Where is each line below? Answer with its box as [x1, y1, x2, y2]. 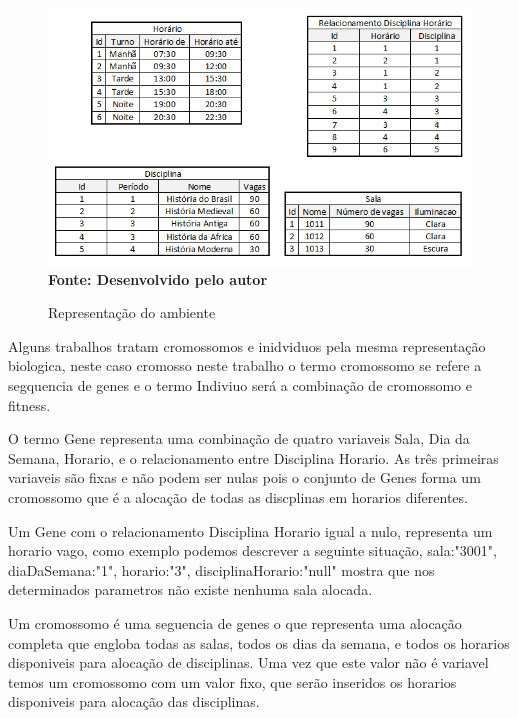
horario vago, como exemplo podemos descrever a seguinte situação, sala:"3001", [8, 540, 497, 561]
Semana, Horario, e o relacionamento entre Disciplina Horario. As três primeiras [8, 447, 499, 468]
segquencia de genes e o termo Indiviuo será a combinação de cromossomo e [8, 375, 472, 396]
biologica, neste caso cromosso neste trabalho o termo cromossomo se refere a [8, 355, 482, 376]
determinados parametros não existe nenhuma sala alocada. [8, 579, 373, 600]
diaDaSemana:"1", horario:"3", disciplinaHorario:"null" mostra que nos [8, 559, 435, 580]
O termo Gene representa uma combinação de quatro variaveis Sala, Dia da [8, 428, 470, 449]
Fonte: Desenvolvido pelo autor [48, 268, 268, 289]
